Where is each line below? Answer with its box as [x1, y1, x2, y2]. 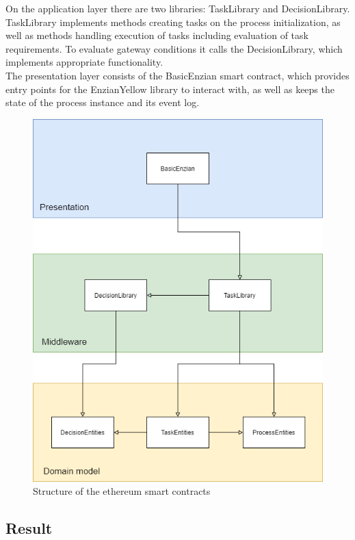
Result [5, 517, 53, 539]
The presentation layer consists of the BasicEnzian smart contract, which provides [5, 68, 350, 82]
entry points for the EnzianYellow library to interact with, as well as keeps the [5, 81, 334, 96]
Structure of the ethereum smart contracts [33, 484, 211, 498]
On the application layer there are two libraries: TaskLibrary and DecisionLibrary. [5, 1, 350, 15]
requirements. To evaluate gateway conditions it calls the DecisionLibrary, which [5, 41, 343, 55]
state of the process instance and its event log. [5, 95, 200, 110]
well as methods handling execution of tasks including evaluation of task [5, 28, 308, 42]
